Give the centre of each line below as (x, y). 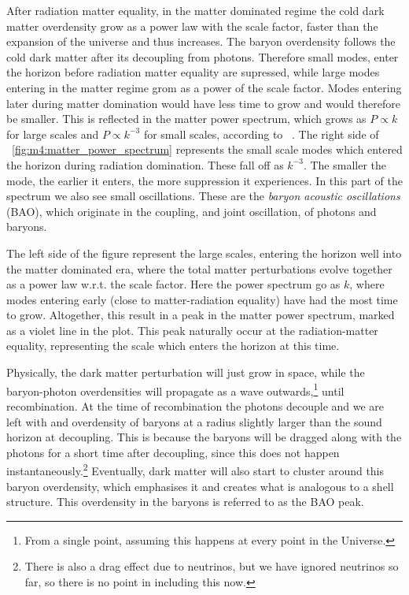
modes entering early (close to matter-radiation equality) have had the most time (202, 299)
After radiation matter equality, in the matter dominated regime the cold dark (195, 10)
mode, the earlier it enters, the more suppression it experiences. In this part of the (204, 180)
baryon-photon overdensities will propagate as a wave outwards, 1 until (175, 389)
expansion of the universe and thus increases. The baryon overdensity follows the (201, 41)
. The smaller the (345, 164)
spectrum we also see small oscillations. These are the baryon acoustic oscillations (203, 196)
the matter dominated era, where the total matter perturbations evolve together (199, 268)
